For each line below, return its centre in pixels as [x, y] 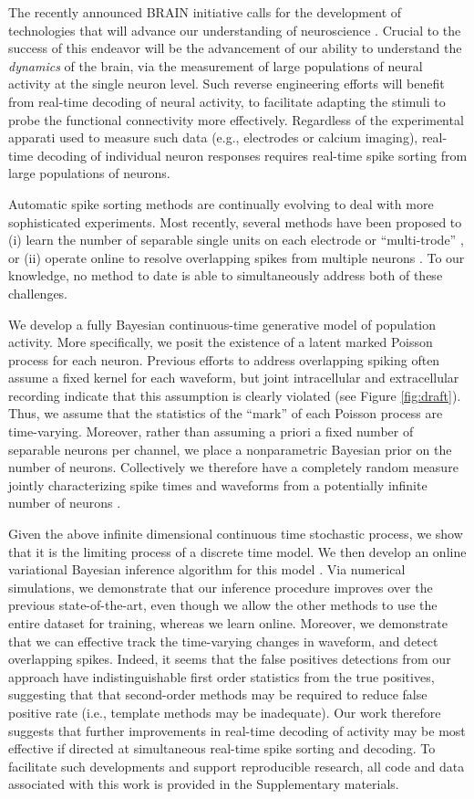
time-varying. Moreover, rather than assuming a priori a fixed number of [211, 431]
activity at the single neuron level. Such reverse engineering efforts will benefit [227, 84]
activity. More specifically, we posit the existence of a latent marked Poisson [221, 342]
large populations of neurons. [89, 173]
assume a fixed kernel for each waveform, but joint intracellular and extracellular [234, 378]
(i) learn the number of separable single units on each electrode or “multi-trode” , [236, 240]
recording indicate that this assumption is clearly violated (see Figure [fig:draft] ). [235, 395]
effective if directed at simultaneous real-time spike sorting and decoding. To [222, 748]
